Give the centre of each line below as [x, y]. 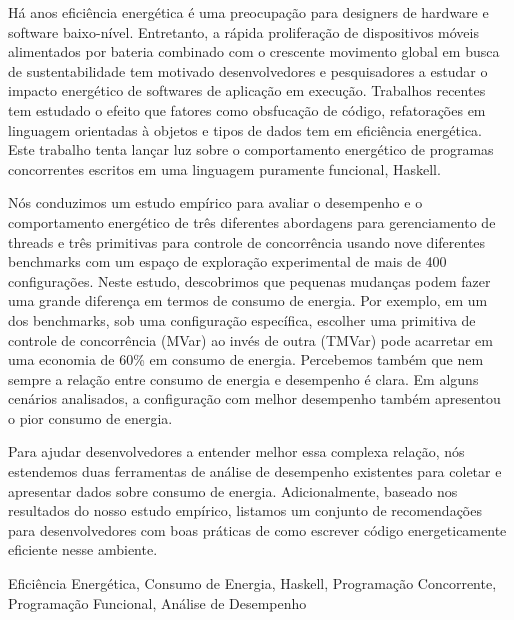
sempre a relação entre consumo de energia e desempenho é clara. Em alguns [243, 378]
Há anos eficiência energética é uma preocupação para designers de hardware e [248, 12]
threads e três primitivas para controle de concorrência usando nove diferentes [247, 241]
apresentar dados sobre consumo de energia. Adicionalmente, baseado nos [233, 490]
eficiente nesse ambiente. [83, 549]
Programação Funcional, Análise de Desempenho [157, 602]
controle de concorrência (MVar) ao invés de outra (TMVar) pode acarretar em [250, 339]
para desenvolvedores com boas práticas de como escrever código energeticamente [257, 529]
